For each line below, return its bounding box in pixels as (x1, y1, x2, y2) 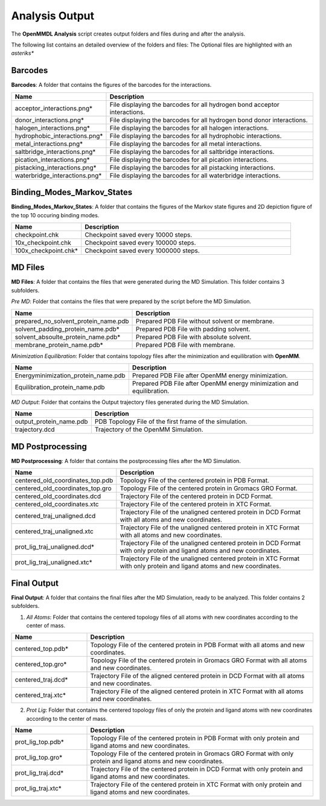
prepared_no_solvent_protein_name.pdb (14, 317, 129, 325)
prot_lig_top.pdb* (14, 738, 65, 746)
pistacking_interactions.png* (14, 163, 97, 171)
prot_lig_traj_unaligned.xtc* (14, 558, 93, 567)
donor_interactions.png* (14, 115, 85, 124)
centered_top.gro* (14, 660, 67, 668)
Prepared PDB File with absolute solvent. (136, 333, 252, 341)
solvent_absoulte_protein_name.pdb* (14, 333, 121, 341)
